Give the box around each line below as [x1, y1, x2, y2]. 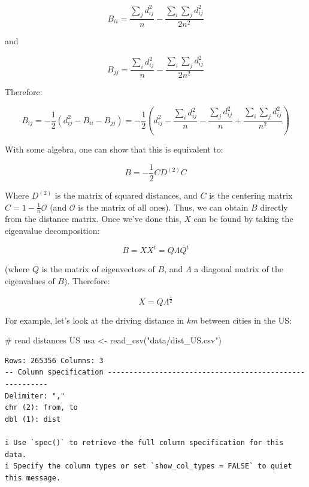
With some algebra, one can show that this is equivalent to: [5, 143, 223, 156]
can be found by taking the [193, 212, 293, 225]
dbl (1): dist [5, 415, 61, 424]
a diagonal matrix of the [194, 263, 283, 275]
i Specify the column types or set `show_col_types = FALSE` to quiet [5, 462, 292, 471]
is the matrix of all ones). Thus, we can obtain [78, 200, 249, 213]
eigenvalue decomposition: [5, 224, 100, 237]
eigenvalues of [5, 274, 55, 287]
